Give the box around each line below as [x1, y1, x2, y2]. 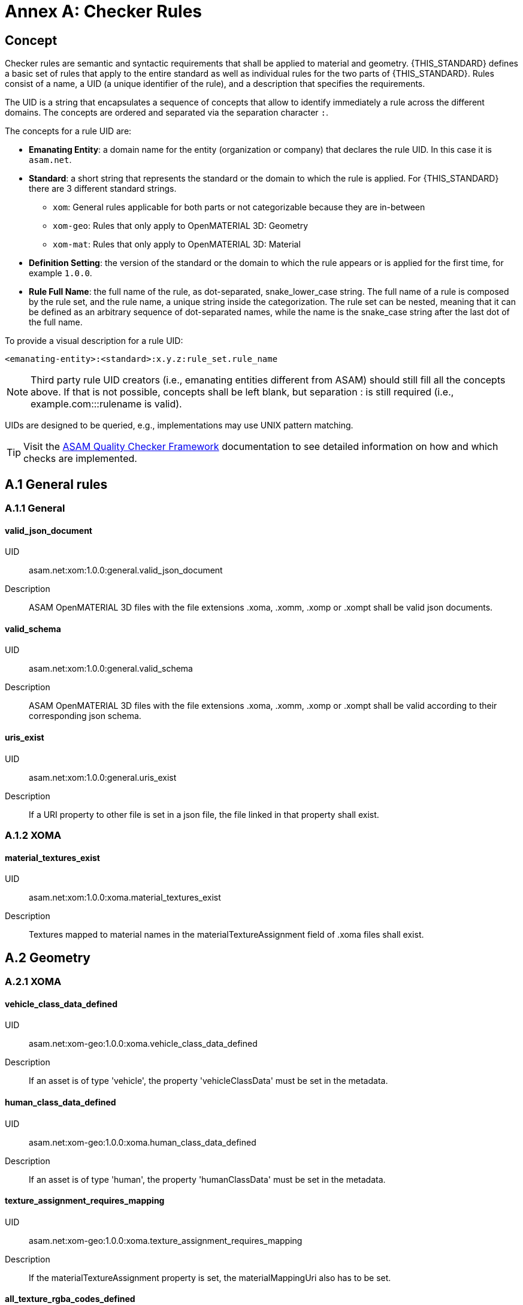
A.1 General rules [5, 476, 108, 492]
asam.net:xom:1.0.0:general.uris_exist [29, 772, 177, 783]
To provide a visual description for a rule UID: [5, 336, 183, 346]
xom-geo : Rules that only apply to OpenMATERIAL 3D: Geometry [53, 220, 309, 231]
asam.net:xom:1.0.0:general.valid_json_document [29, 565, 223, 576]
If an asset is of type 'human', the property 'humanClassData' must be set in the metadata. [29, 1174, 386, 1185]
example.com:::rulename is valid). [31, 398, 182, 410]
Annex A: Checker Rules [5, 1, 202, 22]
